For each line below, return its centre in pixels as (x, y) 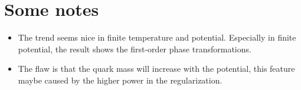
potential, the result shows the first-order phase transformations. (135, 49)
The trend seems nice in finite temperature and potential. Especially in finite (157, 37)
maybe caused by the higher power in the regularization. (120, 80)
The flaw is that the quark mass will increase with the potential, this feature (156, 69)
